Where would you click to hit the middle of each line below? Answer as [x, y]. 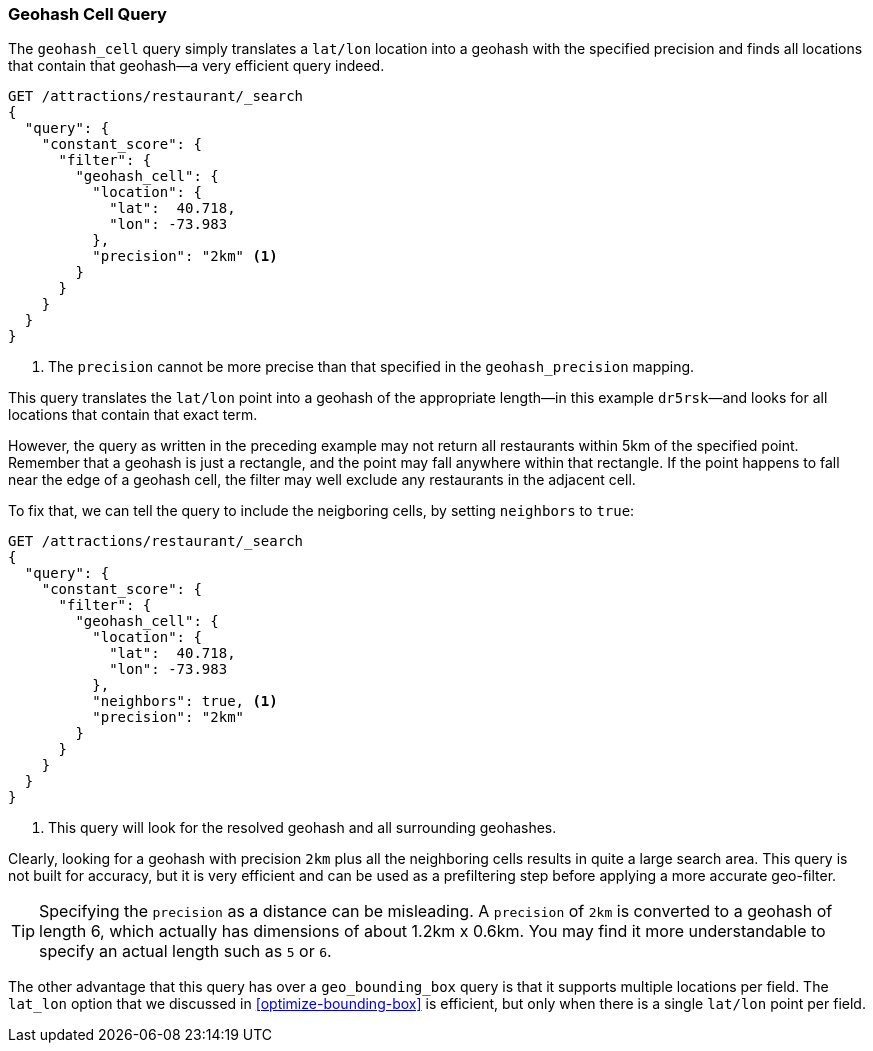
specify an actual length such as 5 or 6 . [185, 951]
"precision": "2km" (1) [185, 256]
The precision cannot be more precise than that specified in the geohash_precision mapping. [371, 367]
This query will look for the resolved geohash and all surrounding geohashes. [302, 828]
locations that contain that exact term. [133, 415]
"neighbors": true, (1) [185, 701]
